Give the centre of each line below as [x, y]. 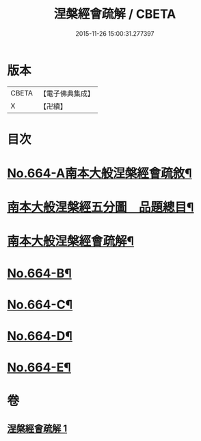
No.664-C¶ [40, 305]
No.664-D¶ [40, 336]
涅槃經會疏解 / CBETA [115, 14]
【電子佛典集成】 [67, 93]
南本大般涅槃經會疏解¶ [71, 241]
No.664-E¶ [39, 367]
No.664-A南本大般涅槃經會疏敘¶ [100, 173]
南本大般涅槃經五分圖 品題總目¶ [100, 207]
